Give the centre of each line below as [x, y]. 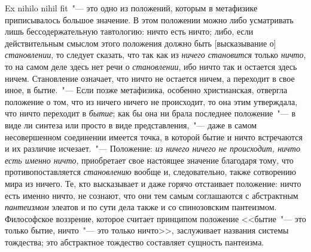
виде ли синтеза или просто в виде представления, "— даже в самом [131, 125]
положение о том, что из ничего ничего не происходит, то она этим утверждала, [151, 101]
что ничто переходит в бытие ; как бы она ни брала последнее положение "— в [150, 113]
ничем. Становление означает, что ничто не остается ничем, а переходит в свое [150, 78]
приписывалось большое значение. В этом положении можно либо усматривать [149, 19]
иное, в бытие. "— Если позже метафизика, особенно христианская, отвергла [146, 90]
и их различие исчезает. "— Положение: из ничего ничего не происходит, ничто [153, 148]
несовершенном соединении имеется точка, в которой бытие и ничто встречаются [154, 136]
